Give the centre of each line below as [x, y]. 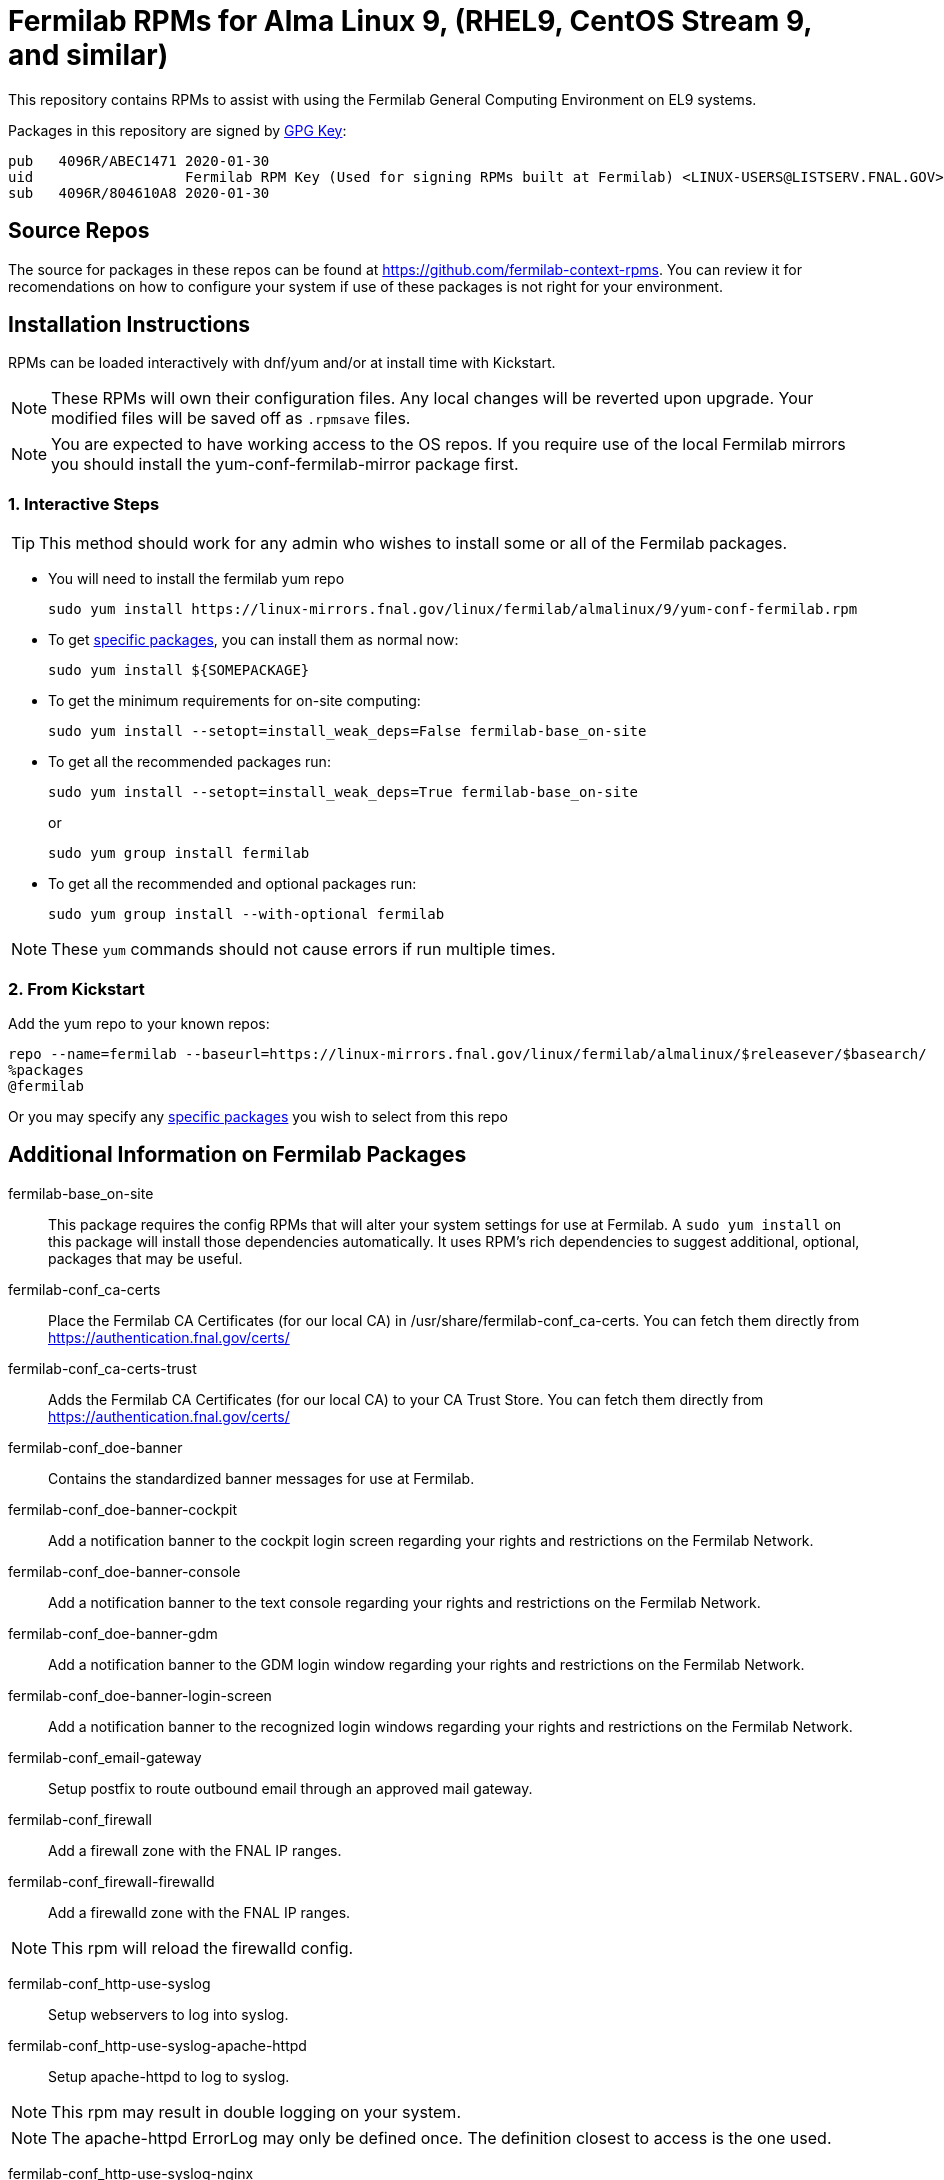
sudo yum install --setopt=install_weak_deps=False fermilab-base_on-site [347, 731]
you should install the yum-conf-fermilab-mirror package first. [285, 464]
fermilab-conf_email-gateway [105, 1757]
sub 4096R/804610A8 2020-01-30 [139, 192]
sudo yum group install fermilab [179, 853]
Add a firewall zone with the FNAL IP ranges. [195, 1850]
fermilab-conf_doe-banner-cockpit [122, 1509]
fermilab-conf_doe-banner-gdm [113, 1633]
